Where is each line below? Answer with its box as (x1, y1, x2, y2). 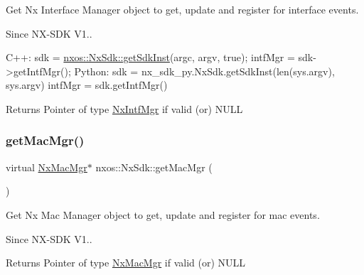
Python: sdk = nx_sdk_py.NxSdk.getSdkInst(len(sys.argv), (74, 63, 335, 78)
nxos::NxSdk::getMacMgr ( (95, 159, 213, 174)
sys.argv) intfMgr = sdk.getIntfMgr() (6, 77, 168, 92)
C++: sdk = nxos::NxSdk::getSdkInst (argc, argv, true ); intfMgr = (6, 50, 295, 65)
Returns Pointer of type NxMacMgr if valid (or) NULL (6, 255, 246, 270)
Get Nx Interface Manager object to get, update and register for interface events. (6, 2, 359, 16)
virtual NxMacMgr (6, 159, 87, 174)
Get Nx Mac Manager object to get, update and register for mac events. (6, 207, 320, 222)
